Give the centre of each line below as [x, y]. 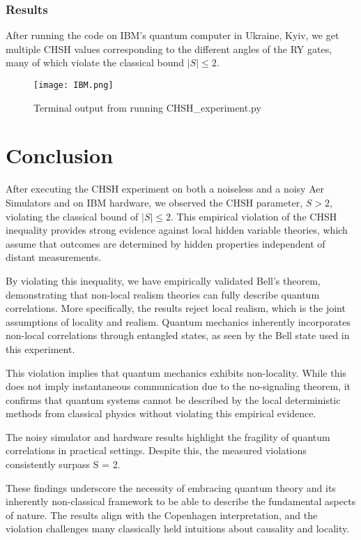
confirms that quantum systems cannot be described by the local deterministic [173, 399]
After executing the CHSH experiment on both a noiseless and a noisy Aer [165, 189]
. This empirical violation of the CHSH [254, 216]
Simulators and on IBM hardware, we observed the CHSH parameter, [154, 202]
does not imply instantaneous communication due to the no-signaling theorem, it [178, 386]
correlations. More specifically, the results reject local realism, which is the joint [176, 308]
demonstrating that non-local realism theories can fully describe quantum [163, 294]
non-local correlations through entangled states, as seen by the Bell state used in [178, 335]
